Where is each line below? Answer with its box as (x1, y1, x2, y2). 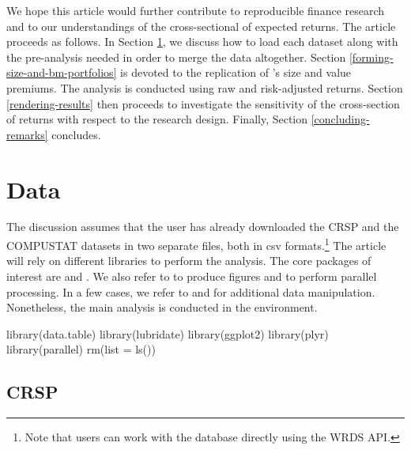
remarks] (6, 126, 48, 142)
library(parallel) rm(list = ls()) (6, 341, 156, 357)
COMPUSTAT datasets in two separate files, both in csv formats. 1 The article (6, 235, 386, 253)
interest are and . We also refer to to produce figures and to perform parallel (6, 267, 377, 284)
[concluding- (311, 111, 370, 127)
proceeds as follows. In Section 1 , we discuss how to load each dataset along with (6, 33, 398, 50)
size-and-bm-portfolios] (6, 64, 117, 81)
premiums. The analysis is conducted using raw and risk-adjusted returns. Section (6, 79, 403, 96)
